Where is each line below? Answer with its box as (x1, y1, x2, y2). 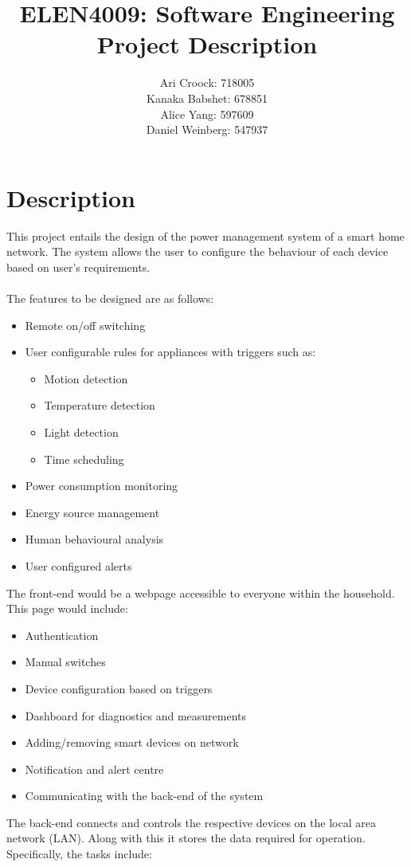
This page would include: (6, 600, 128, 617)
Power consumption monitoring (25, 477, 178, 494)
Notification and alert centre (25, 760, 164, 777)
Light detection (44, 423, 119, 440)
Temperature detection (44, 397, 155, 414)
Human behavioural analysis (25, 531, 164, 547)
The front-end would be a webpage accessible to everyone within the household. (6, 584, 395, 601)
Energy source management (25, 504, 160, 520)
